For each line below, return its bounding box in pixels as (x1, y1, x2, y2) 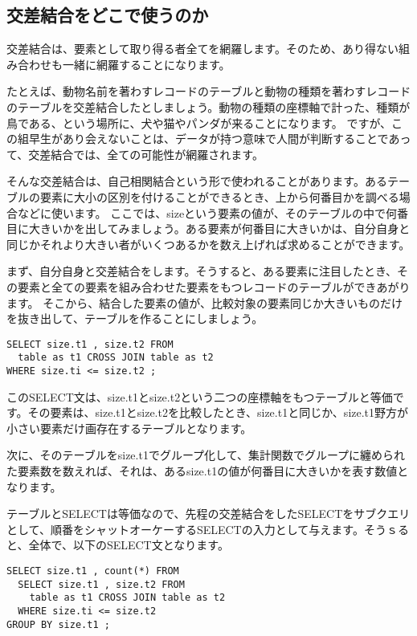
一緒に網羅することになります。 (62, 55, 231, 72)
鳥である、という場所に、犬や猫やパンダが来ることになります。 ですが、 (6, 114, 392, 131)
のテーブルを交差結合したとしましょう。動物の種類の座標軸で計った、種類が (6, 98, 411, 115)
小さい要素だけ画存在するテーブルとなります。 (6, 419, 252, 436)
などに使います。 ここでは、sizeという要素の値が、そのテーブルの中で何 (17, 204, 397, 221)
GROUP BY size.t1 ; (6, 618, 110, 630)
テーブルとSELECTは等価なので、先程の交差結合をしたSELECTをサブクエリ (6, 505, 411, 522)
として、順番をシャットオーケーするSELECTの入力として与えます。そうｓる (6, 520, 409, 537)
